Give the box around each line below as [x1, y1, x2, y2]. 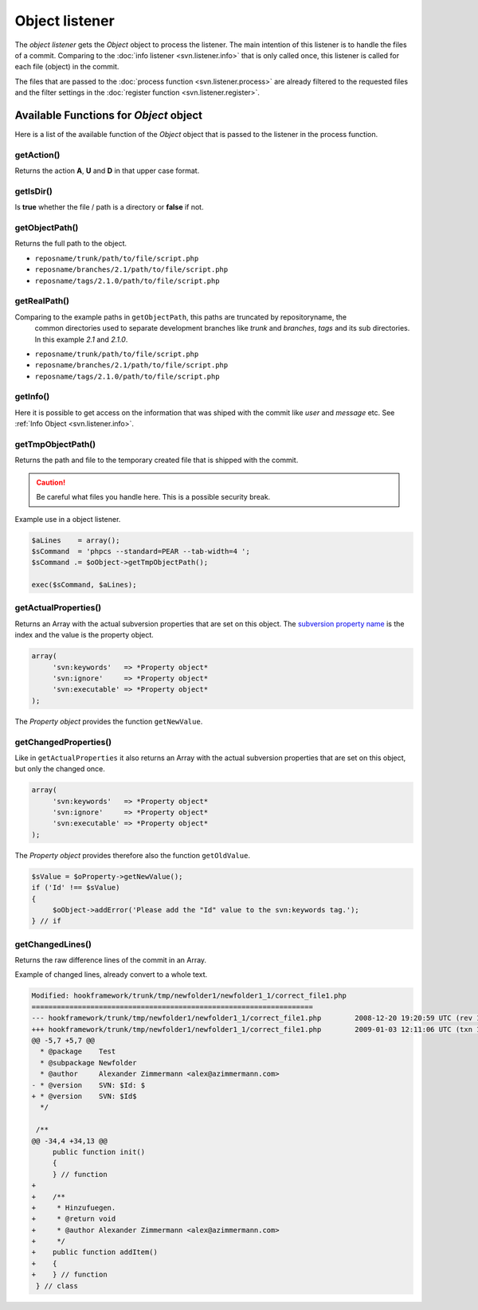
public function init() [52, 1147, 146, 1156]
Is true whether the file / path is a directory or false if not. [14, 202, 204, 212]
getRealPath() [14, 296, 69, 307]
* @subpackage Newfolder [40, 1058, 137, 1067]
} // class [36, 1281, 79, 1290]
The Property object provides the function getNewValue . [14, 716, 203, 726]
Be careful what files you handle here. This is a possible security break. [36, 492, 271, 502]
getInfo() [14, 391, 50, 402]
